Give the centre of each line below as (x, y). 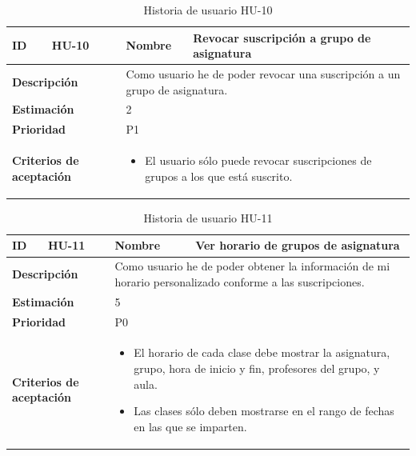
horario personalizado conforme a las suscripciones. (240, 281)
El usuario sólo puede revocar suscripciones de (258, 160)
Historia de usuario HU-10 (208, 10)
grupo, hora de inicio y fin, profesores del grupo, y (257, 368)
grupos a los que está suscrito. (219, 176)
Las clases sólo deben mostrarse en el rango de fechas (264, 411)
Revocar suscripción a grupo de (282, 37)
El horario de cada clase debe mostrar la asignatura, (262, 352)
